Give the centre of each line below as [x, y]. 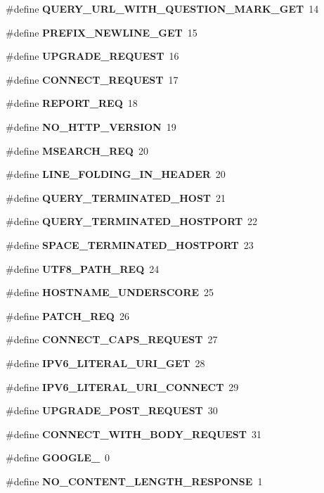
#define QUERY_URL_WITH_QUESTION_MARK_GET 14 [162, 8]
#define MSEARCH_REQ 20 [77, 150]
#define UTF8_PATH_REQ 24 [83, 268]
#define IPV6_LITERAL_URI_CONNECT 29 [122, 386]
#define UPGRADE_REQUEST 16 [92, 56]
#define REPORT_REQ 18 [72, 103]
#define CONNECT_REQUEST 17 [92, 79]
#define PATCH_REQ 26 [67, 315]
